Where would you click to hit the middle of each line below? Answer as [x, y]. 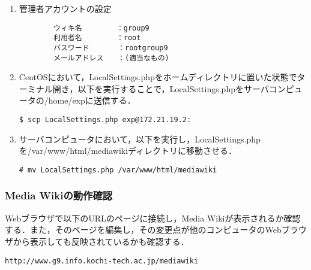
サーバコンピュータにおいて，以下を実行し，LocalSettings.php [140, 139]
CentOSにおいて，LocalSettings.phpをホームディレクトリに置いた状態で [158, 77]
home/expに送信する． [92, 100]
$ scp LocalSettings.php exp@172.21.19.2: [105, 120]
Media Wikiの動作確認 [59, 195]
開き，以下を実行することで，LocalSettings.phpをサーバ [161, 88]
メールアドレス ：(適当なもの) [111, 58]
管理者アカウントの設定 [65, 8]
